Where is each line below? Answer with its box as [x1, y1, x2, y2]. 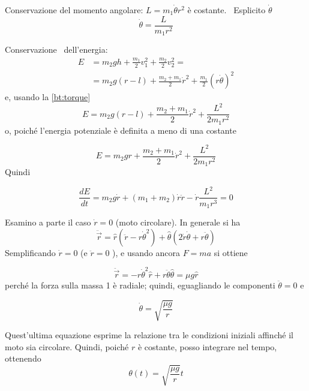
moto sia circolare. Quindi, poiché [5, 340, 129, 353]
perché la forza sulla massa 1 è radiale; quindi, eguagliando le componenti [5, 278, 275, 291]
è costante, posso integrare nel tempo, [137, 340, 277, 353]
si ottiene [214, 246, 248, 258]
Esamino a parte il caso [5, 216, 91, 228]
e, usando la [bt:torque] [5, 91, 91, 103]
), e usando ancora [112, 246, 180, 258]
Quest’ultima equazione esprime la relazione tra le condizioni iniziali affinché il [5, 329, 293, 341]
